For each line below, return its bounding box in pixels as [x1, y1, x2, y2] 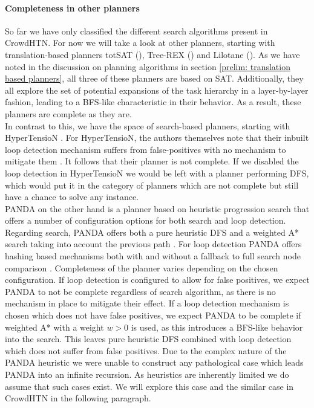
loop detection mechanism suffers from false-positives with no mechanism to [5, 143, 286, 155]
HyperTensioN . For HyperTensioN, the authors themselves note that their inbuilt [5, 131, 309, 144]
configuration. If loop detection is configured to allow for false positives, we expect [5, 273, 310, 286]
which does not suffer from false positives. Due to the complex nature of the [5, 344, 287, 357]
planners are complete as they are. [5, 107, 132, 120]
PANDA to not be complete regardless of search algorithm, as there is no [5, 285, 276, 297]
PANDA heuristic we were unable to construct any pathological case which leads [5, 356, 304, 369]
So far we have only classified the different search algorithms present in [5, 24, 268, 37]
